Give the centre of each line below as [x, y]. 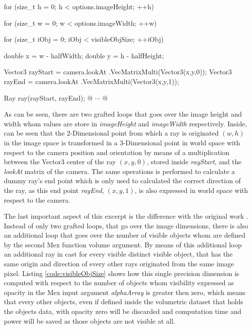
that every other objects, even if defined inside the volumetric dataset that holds [124, 302]
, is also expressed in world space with [191, 190]
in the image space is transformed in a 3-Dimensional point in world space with [122, 142]
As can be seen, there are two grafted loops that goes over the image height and [123, 114]
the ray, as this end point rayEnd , [54, 190]
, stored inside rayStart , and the [194, 162]
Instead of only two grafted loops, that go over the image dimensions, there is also [126, 225]
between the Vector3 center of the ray [60, 162]
